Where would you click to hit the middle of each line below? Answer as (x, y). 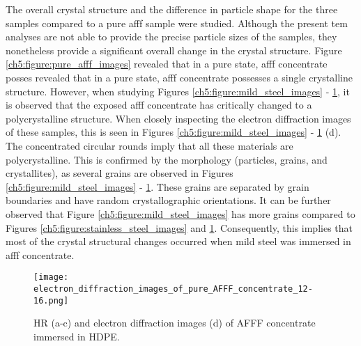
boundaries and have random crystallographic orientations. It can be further (168, 200)
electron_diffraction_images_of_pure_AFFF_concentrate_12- (173, 289)
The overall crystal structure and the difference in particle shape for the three (172, 9)
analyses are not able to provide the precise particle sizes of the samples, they (171, 37)
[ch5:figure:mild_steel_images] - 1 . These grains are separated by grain (158, 186)
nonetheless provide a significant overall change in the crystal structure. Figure (174, 50)
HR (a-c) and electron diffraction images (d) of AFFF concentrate (175, 323)
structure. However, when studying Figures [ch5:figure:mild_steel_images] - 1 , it (178, 91)
